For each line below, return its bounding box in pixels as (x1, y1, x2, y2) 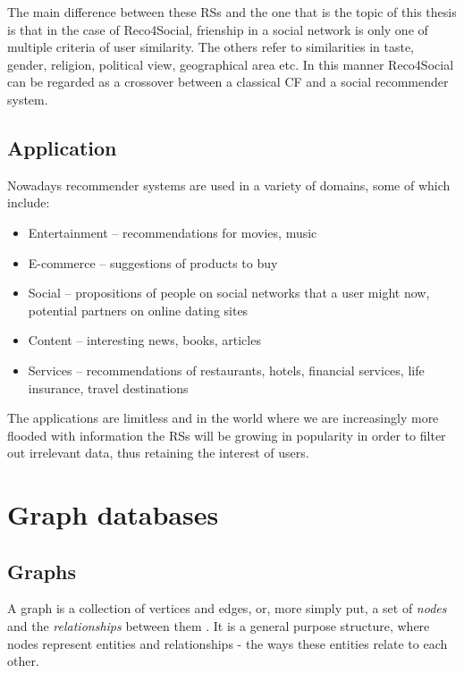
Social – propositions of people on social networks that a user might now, (28, 283, 430, 302)
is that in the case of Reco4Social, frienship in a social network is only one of (7, 20, 428, 38)
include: (7, 193, 50, 212)
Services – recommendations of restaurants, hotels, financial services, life (28, 360, 425, 379)
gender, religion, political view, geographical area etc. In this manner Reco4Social (7, 55, 454, 73)
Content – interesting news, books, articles (28, 331, 261, 349)
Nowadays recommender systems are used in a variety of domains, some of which (7, 175, 451, 194)
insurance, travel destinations (28, 378, 189, 397)
